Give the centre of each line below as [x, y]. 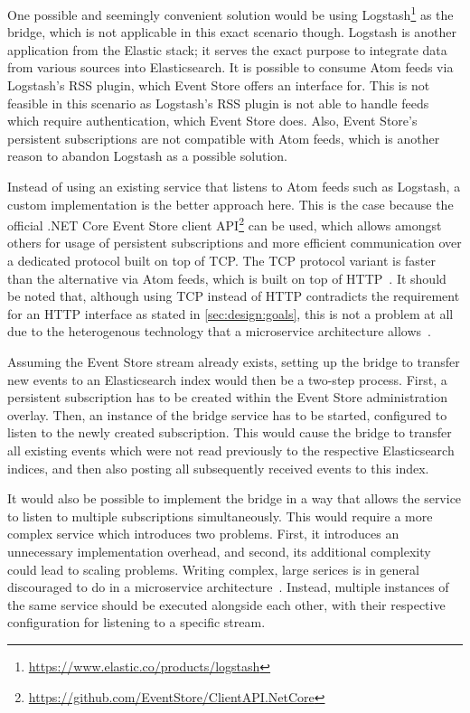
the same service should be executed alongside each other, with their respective [226, 604]
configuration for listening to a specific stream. [136, 622]
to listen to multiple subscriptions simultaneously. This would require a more [220, 516]
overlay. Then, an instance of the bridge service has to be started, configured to [227, 414]
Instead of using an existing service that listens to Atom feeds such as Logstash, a [234, 186]
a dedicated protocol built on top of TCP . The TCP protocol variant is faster [222, 261]
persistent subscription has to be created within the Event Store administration [227, 397]
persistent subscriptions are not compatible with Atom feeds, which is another [224, 138]
